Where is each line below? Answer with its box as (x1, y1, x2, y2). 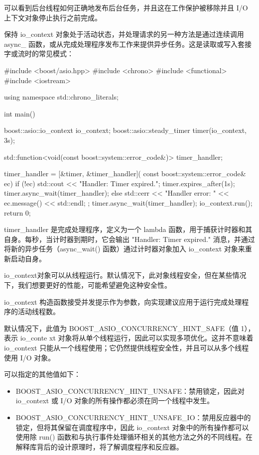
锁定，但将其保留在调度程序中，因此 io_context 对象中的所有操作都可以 (15, 422, 249, 432)
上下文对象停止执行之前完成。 (4, 12, 102, 22)
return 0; (4, 207, 31, 218)
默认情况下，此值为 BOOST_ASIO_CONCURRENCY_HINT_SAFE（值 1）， (4, 323, 255, 333)
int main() (4, 108, 35, 118)
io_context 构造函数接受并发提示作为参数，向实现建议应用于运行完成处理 (4, 296, 242, 307)
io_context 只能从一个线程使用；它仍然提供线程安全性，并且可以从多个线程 (4, 342, 249, 353)
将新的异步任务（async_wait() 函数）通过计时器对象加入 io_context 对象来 (4, 243, 245, 254)
